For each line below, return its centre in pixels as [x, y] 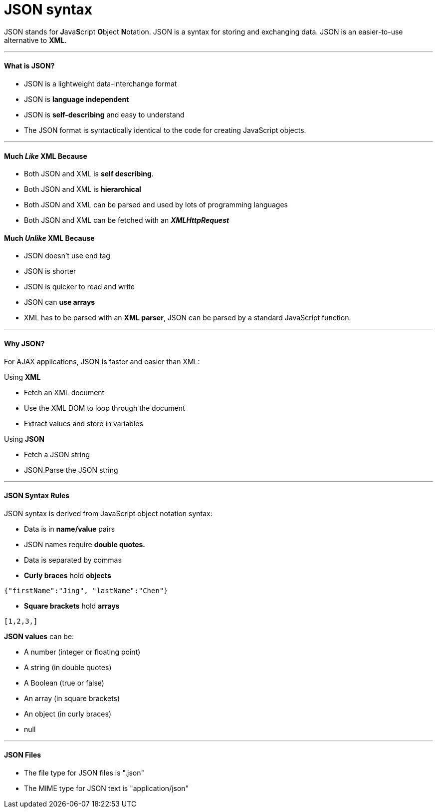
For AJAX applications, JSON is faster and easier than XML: [102, 361]
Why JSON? [24, 344]
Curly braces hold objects [68, 575]
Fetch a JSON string [57, 454]
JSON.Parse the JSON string [71, 470]
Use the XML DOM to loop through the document [105, 408]
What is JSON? [29, 66]
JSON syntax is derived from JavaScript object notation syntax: [108, 513]
